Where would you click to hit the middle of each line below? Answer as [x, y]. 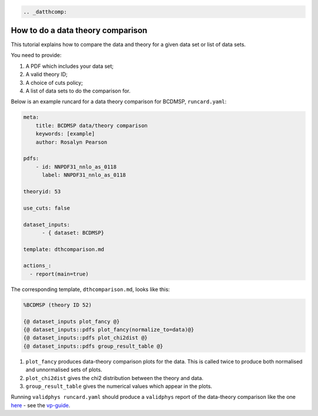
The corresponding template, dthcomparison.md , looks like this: [90, 289]
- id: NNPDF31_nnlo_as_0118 [76, 167]
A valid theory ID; [47, 74]
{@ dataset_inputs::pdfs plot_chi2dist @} [85, 338]
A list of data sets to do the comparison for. [78, 91]
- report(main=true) [59, 274]
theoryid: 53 [42, 191]
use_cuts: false [47, 208]
